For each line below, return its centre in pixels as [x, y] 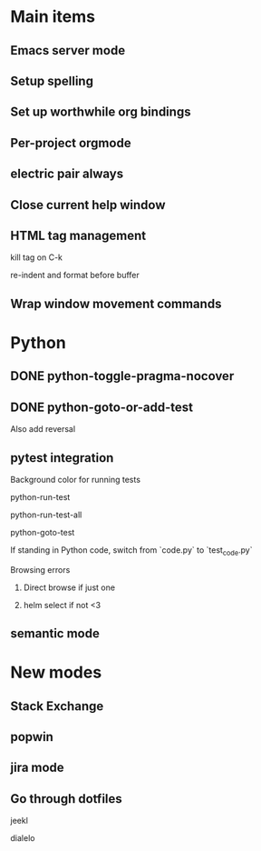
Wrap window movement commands [116, 303]
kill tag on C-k [36, 257]
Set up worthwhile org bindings [101, 112]
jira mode [37, 768]
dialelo [23, 838]
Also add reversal [43, 429]
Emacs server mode [68, 50]
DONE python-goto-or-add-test [102, 407]
